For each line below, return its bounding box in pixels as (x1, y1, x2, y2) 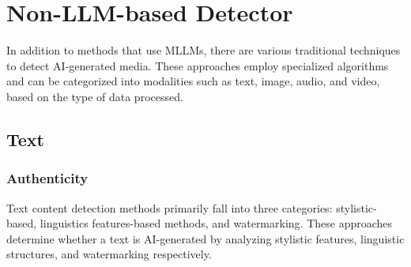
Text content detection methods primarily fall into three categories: (6, 199, 333, 216)
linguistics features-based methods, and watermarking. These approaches (40, 215, 393, 231)
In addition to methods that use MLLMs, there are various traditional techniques (6, 42, 401, 58)
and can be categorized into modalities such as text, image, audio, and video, (6, 73, 380, 89)
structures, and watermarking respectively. (6, 246, 212, 262)
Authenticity (6, 168, 89, 188)
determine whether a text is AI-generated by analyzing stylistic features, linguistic (6, 230, 405, 246)
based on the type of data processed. (6, 88, 183, 104)
